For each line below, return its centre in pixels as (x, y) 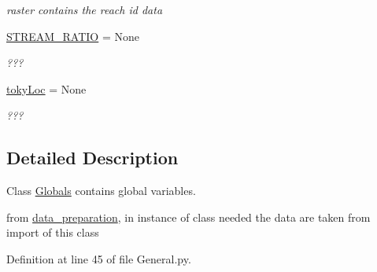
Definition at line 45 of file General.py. (99, 258)
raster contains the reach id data (85, 9)
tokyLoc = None (46, 88)
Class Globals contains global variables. (101, 191)
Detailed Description (92, 158)
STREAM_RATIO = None (73, 36)
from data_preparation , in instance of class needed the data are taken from (188, 217)
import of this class (53, 232)
